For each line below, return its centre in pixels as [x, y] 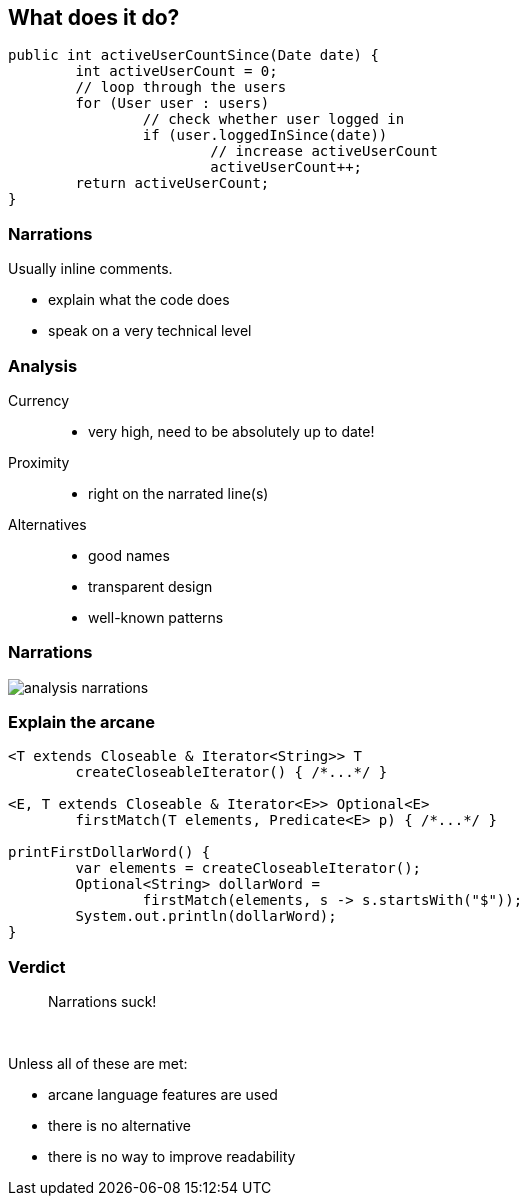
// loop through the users [181, 87]
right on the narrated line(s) [178, 493]
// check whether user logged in [273, 119]
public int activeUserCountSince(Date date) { [193, 55]
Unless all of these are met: [98, 1064]
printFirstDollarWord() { [109, 852]
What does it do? [94, 17]
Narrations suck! [102, 1002]
